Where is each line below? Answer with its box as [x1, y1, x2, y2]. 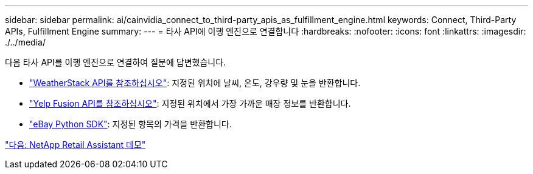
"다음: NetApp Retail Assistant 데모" [5, 139, 146, 150]
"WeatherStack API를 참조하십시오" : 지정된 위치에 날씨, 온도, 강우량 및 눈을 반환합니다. [29, 78, 361, 88]
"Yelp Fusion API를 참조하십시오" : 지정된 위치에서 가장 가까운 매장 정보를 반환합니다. [29, 98, 351, 109]
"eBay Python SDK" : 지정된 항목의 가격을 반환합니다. [29, 119, 232, 129]
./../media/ [5, 37, 46, 47]
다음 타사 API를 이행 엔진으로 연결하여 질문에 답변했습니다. [5, 57, 226, 67]
